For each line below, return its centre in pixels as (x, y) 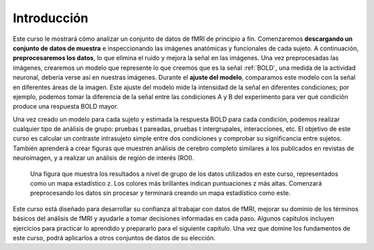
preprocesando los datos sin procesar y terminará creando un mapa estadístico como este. (160, 193)
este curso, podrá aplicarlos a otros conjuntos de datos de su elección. (114, 238)
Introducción (51, 18)
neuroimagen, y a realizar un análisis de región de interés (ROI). (104, 158)
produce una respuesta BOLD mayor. (65, 107)
